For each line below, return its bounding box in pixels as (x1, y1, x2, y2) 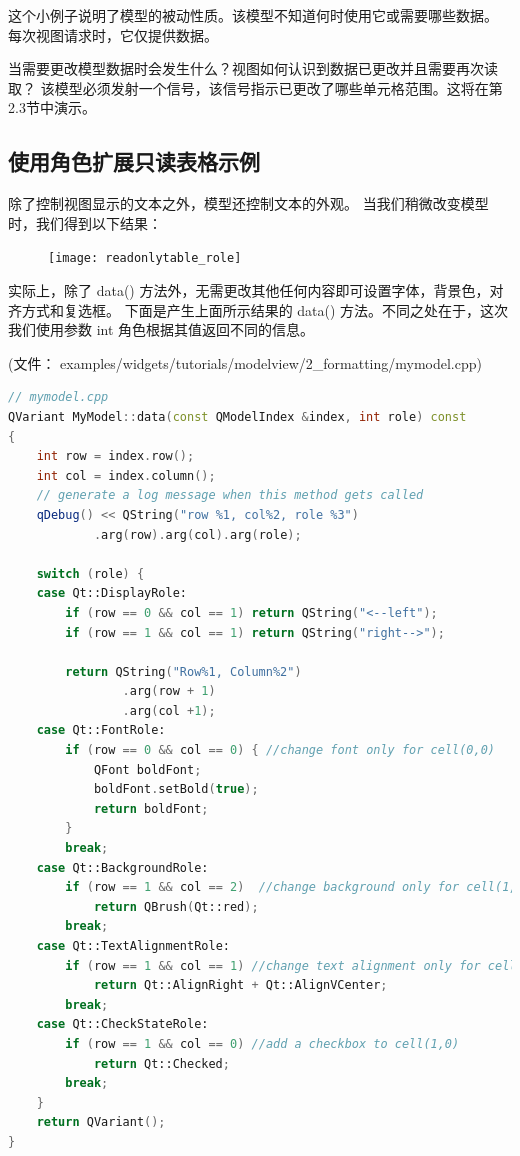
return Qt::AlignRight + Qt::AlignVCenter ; (93, 978, 388, 993)
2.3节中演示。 (8, 97, 96, 118)
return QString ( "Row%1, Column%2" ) (65, 664, 302, 679)
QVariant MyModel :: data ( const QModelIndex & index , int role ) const (8, 409, 467, 424)
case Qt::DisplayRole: (36, 586, 187, 601)
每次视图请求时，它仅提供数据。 (8, 24, 218, 45)
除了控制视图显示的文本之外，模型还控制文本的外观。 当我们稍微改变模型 (8, 193, 489, 214)
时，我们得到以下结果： (8, 212, 162, 233)
